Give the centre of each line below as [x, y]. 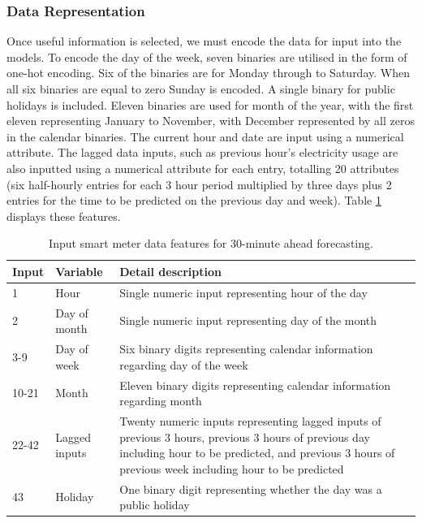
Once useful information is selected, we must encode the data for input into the [204, 41]
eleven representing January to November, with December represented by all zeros [211, 121]
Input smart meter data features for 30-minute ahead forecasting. [211, 243]
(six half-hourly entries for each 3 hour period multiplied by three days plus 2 [199, 184]
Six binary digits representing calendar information [246, 349]
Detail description [170, 271]
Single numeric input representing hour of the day [243, 292]
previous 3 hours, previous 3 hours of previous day [245, 437]
